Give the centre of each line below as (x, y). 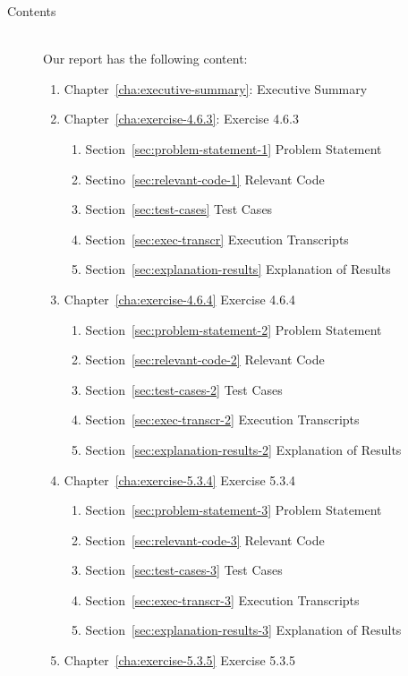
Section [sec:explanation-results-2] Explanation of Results (243, 449)
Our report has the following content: (145, 59)
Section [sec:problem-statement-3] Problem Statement (234, 510)
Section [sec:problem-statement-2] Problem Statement (234, 329)
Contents (32, 11)
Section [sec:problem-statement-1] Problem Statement (234, 148)
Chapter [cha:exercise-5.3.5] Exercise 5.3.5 (180, 660)
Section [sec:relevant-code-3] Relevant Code (205, 539)
